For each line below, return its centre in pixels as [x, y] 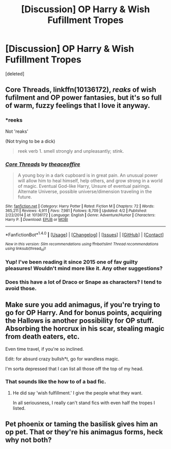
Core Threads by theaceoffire [43, 164]
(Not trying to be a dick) [30, 141]
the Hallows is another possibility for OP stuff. [80, 321]
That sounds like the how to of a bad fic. [56, 382]
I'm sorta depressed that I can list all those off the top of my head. [74, 369]
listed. [19, 408]
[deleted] [15, 74]
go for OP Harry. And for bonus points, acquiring [83, 313]
